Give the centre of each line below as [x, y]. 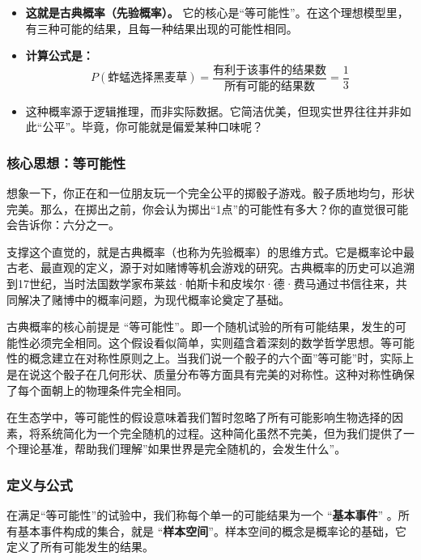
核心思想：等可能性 [66, 162]
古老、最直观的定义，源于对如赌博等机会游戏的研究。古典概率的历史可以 [199, 267]
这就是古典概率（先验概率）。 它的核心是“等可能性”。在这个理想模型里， [217, 12]
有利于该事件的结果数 [270, 70]
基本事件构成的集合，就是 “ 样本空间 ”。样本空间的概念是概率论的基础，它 [212, 530]
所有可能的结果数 [270, 86]
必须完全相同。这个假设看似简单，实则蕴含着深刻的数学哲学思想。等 [210, 342]
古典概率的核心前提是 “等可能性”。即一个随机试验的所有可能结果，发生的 [201, 327]
